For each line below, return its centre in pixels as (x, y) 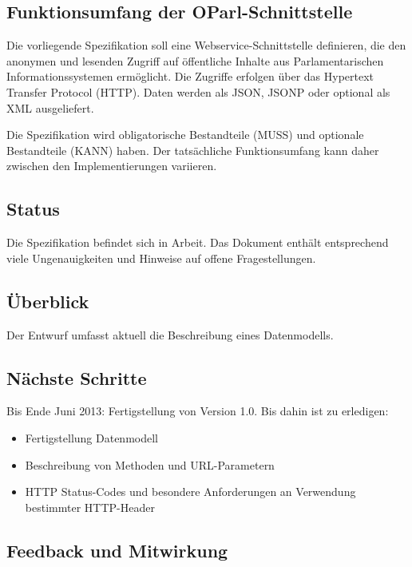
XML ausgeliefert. (50, 107)
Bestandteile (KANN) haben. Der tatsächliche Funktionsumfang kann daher (193, 150)
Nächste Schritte (77, 377)
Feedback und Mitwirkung (117, 550)
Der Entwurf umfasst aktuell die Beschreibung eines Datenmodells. (170, 334)
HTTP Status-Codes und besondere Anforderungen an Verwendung (190, 492)
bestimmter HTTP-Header (90, 507)
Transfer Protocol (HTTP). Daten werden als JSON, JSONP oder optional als (198, 91)
